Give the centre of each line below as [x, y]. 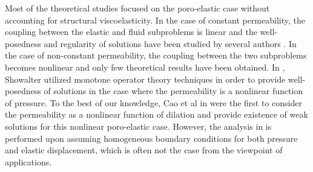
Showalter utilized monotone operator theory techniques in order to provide [145, 79]
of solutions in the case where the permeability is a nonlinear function [173, 91]
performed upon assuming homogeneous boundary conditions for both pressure [151, 138]
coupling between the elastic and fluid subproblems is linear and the [131, 32]
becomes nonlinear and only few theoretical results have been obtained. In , [145, 67]
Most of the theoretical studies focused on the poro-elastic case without [137, 8]
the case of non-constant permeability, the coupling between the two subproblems [156, 55]
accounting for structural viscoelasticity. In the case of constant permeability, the [155, 20]
